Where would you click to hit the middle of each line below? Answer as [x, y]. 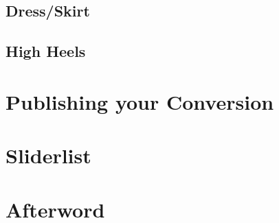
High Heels [46, 51]
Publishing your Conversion [140, 101]
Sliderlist [48, 155]
